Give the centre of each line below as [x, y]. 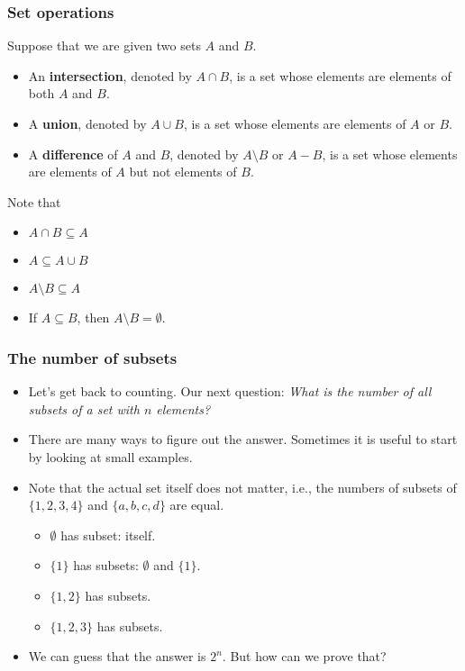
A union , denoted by [87, 123]
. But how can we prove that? [304, 656]
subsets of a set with [84, 408]
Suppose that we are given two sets [104, 45]
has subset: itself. [108, 535]
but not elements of [183, 172]
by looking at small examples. [110, 456]
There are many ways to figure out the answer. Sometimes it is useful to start [243, 439]
